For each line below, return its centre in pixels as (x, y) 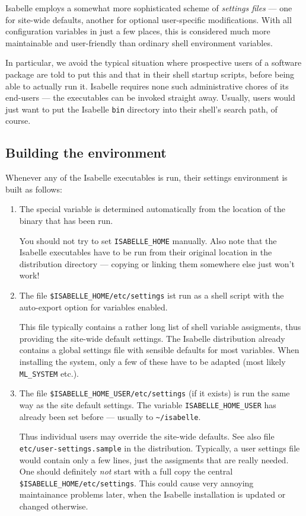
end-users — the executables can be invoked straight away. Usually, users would (150, 97)
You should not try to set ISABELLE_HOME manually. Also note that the (148, 240)
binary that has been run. (66, 220)
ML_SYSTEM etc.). (49, 373)
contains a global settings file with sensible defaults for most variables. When (159, 350)
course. (18, 121)
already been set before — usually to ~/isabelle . (110, 416)
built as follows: (34, 189)
